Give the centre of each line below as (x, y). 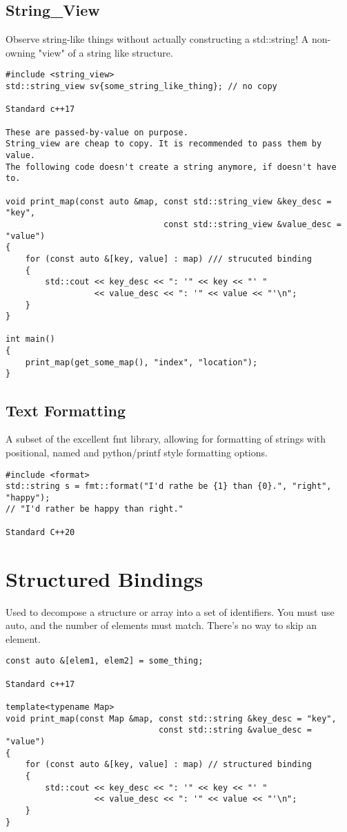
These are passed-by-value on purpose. (97, 132)
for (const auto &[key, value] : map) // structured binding (168, 765)
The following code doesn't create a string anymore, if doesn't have (171, 167)
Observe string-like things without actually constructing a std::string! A (157, 39)
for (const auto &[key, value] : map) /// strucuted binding (168, 259)
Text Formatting (66, 410)
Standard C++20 (40, 532)
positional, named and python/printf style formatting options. (137, 452)
